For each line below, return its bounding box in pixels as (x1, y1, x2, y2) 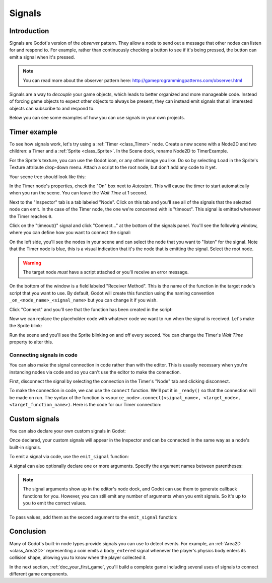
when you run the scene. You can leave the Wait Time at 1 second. (9, 190, 148, 196)
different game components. (9, 571, 69, 577)
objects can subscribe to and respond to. (9, 105, 95, 111)
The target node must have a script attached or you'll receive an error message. (23, 269, 189, 275)
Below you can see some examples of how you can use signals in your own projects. (9, 115, 185, 121)
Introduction (9, 27, 49, 35)
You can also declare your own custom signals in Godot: (9, 428, 126, 434)
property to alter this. (9, 339, 53, 345)
